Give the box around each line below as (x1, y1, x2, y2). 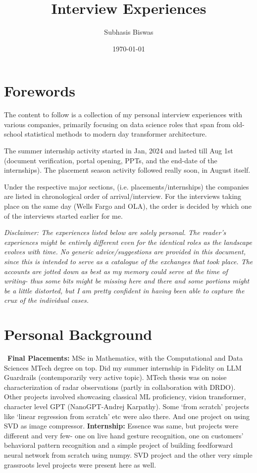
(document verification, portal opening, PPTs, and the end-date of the (4, 155, 217, 165)
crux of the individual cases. (4, 295, 89, 305)
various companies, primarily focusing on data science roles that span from (4, 119, 231, 129)
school (4, 129, 23, 139)
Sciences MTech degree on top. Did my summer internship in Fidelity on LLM (4, 362, 242, 373)
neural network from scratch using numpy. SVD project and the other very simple (4, 450, 253, 460)
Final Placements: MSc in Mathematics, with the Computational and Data (7, 353, 243, 363)
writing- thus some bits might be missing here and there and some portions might (4, 276, 250, 286)
